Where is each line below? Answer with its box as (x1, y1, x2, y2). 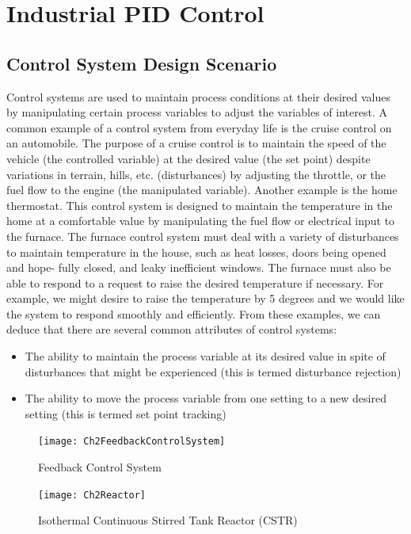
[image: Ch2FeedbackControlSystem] (38, 436, 226, 448)
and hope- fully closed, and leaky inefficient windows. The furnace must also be (6, 259, 391, 276)
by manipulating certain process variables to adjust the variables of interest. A (6, 104, 387, 120)
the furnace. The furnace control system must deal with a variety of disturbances (6, 227, 399, 244)
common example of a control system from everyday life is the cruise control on (6, 119, 392, 135)
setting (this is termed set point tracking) (25, 405, 226, 421)
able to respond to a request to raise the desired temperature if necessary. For (6, 274, 384, 291)
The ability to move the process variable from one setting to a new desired (25, 390, 386, 406)
